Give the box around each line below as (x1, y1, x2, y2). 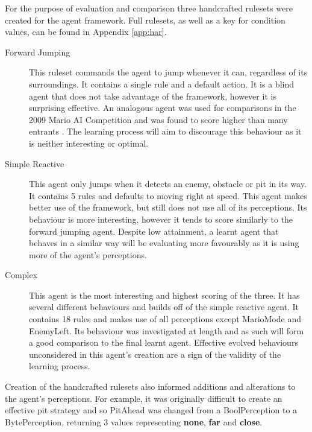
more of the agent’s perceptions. (29, 248, 147, 261)
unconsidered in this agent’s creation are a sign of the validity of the (29, 348, 281, 360)
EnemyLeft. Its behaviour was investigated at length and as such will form (29, 324, 304, 337)
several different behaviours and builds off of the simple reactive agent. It (29, 300, 299, 313)
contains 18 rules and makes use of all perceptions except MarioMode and (29, 313, 301, 325)
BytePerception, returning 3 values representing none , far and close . (5, 415, 263, 428)
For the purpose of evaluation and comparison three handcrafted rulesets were (5, 2, 293, 14)
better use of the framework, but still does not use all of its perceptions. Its (29, 201, 307, 214)
